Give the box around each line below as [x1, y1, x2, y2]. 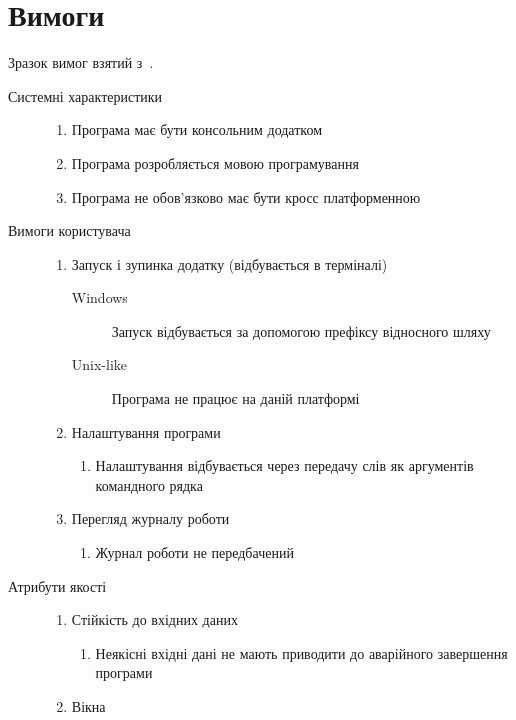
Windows [71, 287, 128, 308]
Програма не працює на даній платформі [111, 388, 360, 409]
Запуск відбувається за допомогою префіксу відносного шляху [111, 320, 491, 341]
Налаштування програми [71, 421, 221, 442]
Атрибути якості [8, 575, 107, 596]
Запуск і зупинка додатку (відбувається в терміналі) [71, 253, 388, 274]
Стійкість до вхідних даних [71, 609, 238, 630]
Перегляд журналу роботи [71, 508, 230, 529]
